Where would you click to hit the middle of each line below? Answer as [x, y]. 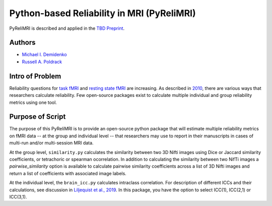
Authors [22, 43]
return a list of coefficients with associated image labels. [68, 173]
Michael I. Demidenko [45, 55]
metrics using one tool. [33, 102]
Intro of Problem [35, 76]
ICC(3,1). [18, 196]
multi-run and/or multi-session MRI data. [51, 143]
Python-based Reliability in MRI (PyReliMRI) [103, 13]
